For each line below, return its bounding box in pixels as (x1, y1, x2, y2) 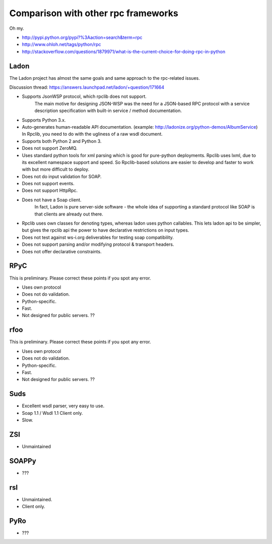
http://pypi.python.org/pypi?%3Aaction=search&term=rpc (22, 34, 143, 40)
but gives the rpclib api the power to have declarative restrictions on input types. (22, 227, 189, 233)
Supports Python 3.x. (22, 117, 66, 123)
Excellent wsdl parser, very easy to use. (22, 403, 105, 409)
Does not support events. (22, 181, 75, 187)
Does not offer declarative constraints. (22, 248, 102, 254)
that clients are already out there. (34, 211, 103, 217)
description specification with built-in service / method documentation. (34, 107, 182, 114)
